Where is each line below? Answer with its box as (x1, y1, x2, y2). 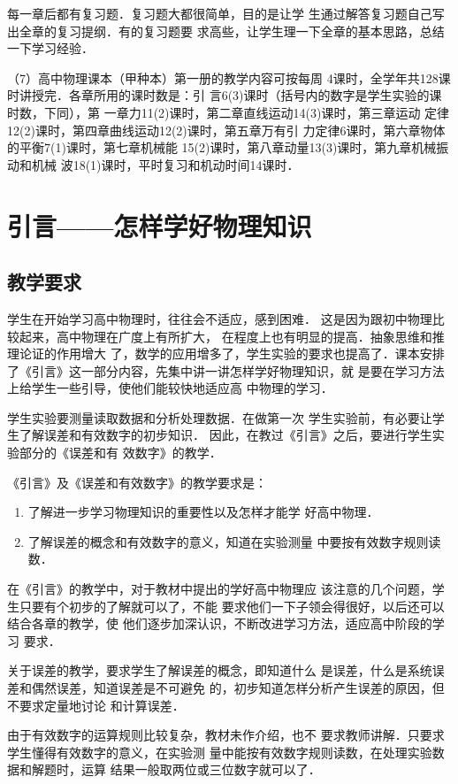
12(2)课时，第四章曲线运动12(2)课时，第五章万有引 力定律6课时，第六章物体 (7, 120, 446, 139)
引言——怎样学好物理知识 (7, 207, 312, 243)
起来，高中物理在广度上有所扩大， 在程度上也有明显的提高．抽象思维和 (19, 327, 432, 345)
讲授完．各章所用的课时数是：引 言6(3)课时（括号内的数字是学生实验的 (19, 86, 430, 104)
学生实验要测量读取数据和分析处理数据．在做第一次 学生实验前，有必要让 (7, 408, 432, 427)
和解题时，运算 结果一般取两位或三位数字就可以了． (19, 760, 321, 779)
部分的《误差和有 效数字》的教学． (19, 443, 222, 462)
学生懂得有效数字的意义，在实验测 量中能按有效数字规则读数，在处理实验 (7, 742, 432, 761)
